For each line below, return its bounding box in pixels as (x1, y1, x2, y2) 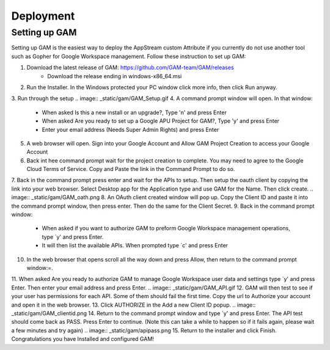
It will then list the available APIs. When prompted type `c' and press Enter (42, 242, 229, 249)
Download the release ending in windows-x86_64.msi (47, 72, 182, 79)
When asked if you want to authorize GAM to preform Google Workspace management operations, (42, 225, 290, 232)
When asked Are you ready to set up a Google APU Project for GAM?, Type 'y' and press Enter (42, 117, 280, 125)
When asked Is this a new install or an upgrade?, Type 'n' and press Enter (42, 109, 227, 116)
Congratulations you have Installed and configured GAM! (11, 335, 154, 343)
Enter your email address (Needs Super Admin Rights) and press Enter (42, 126, 219, 133)
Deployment (11, 9, 75, 23)
